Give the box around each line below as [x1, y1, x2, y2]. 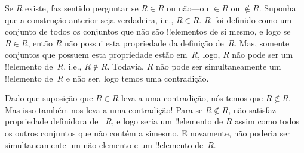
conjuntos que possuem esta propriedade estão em [5, 48, 188, 61]
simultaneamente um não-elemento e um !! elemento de [5, 138, 204, 151]
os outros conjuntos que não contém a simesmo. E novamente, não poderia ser [5, 126, 290, 139]
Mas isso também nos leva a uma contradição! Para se [5, 103, 203, 115]
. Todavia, [107, 60, 144, 72]
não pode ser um [232, 48, 293, 61]
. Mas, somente [234, 36, 290, 49]
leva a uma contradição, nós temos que [121, 92, 263, 104]
